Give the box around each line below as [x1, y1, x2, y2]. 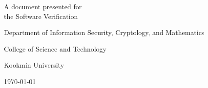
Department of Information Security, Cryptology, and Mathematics [4, 27, 205, 37]
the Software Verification [4, 11, 78, 21]
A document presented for [4, 1, 82, 11]
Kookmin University [4, 60, 64, 70]
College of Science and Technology [4, 43, 106, 53]
